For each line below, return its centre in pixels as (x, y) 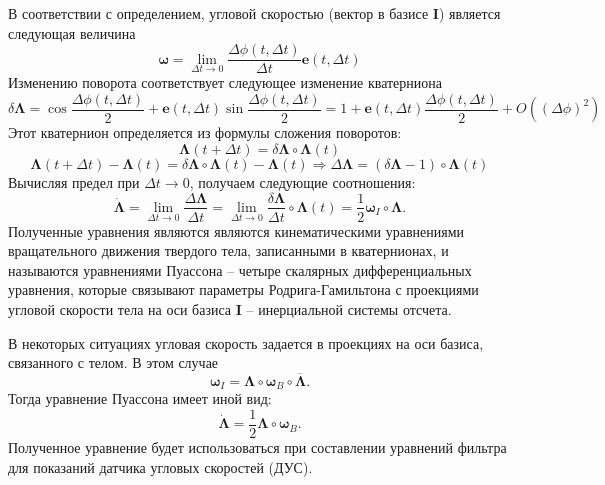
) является (469, 13)
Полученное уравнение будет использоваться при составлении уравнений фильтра (257, 447)
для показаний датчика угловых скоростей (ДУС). (160, 466)
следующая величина (72, 32)
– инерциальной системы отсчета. (349, 308)
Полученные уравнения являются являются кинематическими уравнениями (236, 230)
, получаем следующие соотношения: (302, 181)
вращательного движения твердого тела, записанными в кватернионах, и (228, 250)
